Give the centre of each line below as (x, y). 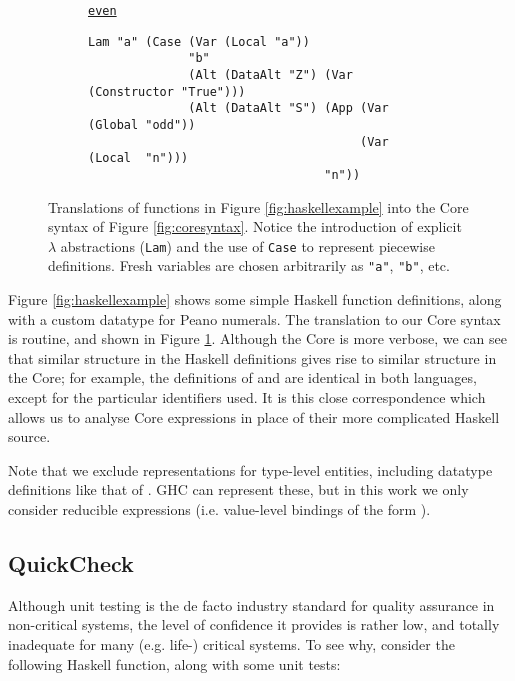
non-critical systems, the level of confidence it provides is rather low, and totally (254, 624)
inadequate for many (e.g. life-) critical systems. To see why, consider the (231, 643)
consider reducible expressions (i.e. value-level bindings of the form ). (219, 509)
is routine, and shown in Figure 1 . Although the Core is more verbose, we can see (257, 338)
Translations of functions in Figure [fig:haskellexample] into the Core (258, 206)
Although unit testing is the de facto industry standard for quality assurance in (251, 604)
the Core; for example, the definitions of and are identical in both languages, (242, 377)
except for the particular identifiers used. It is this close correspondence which (247, 397)
